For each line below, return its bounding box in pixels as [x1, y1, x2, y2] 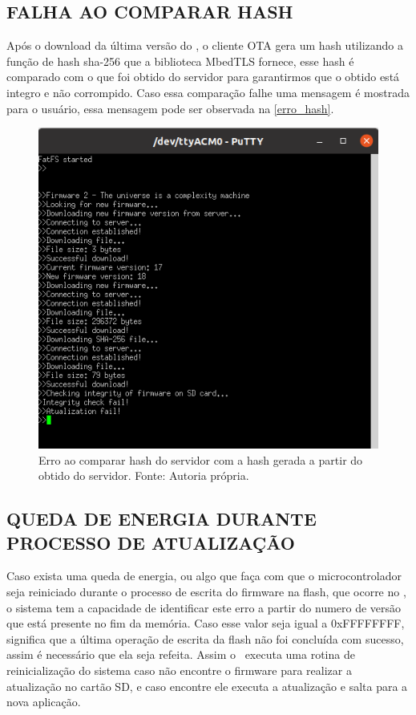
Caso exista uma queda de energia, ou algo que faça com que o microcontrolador [6, 567, 402, 584]
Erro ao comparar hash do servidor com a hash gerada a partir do [38, 451, 363, 468]
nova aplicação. [6, 693, 81, 710]
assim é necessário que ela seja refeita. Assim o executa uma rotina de [6, 646, 355, 663]
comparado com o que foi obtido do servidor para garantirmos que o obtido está [6, 68, 400, 85]
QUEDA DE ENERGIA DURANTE [6, 506, 317, 531]
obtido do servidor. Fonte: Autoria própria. [38, 467, 249, 484]
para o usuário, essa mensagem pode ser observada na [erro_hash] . [6, 100, 334, 116]
